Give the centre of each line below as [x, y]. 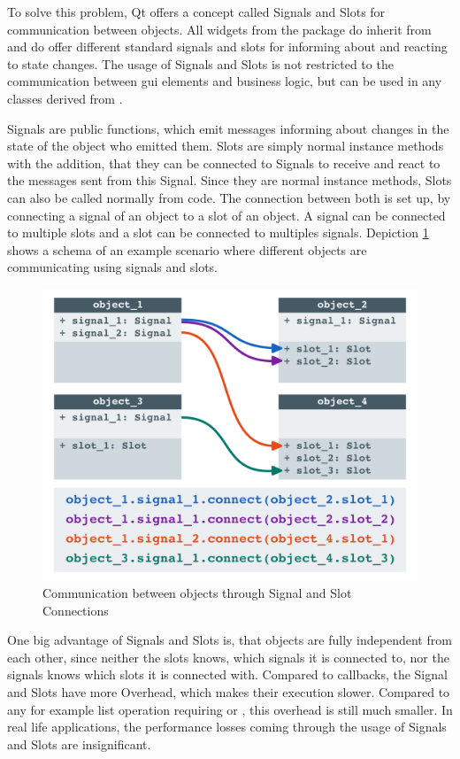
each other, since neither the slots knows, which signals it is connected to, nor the [228, 657]
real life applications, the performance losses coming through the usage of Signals [227, 727]
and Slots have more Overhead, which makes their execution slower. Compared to [229, 692]
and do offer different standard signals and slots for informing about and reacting [227, 46]
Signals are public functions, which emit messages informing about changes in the [228, 128]
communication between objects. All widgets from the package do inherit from [219, 29]
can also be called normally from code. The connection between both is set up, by [229, 197]
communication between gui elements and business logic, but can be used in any [225, 81]
